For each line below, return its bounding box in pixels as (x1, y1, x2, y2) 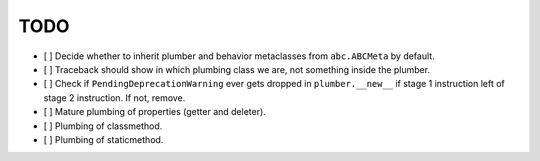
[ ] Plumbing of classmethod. (43, 120, 163, 132)
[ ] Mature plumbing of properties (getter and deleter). (43, 106, 267, 118)
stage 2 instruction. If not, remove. (43, 91, 186, 104)
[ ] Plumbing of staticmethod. (43, 133, 164, 145)
